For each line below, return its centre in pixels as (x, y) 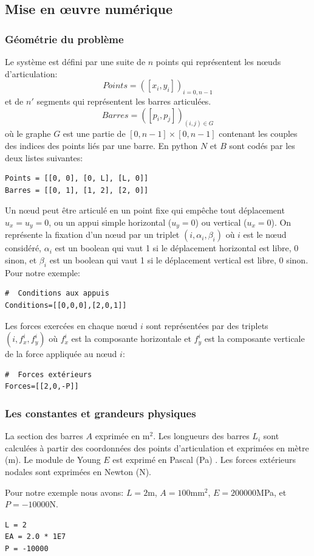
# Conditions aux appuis (57, 294)
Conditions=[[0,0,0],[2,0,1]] (66, 306)
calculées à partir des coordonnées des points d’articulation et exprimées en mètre (157, 447)
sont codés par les (262, 146)
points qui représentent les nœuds (218, 61)
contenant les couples (258, 134)
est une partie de (94, 134)
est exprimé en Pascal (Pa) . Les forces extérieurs (204, 460)
